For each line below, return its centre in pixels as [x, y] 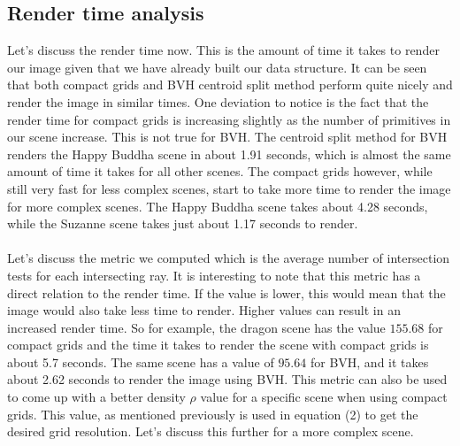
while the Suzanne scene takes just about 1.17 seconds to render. [183, 223]
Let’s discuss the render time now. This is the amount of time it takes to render [223, 50]
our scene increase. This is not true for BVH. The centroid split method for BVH [227, 137]
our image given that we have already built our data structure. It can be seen [217, 67]
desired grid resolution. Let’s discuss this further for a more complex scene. [211, 431]
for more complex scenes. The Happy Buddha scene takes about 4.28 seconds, [218, 206]
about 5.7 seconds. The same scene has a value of [141, 361]
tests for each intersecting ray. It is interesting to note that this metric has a [214, 275]
